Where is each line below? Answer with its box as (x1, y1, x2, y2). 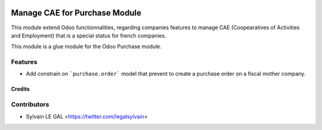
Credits (11, 85, 30, 92)
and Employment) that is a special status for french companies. (11, 32, 166, 39)
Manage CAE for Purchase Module (11, 8, 141, 18)
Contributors (11, 100, 49, 109)
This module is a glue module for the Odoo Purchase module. (11, 43, 162, 50)
